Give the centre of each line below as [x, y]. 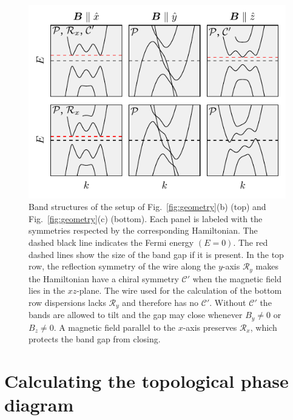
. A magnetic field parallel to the [114, 327]
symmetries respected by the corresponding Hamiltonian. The [143, 230]
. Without [228, 302]
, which [264, 327]
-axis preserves [210, 327]
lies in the [47, 290]
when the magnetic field [237, 278]
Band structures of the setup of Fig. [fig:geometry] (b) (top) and [147, 207]
